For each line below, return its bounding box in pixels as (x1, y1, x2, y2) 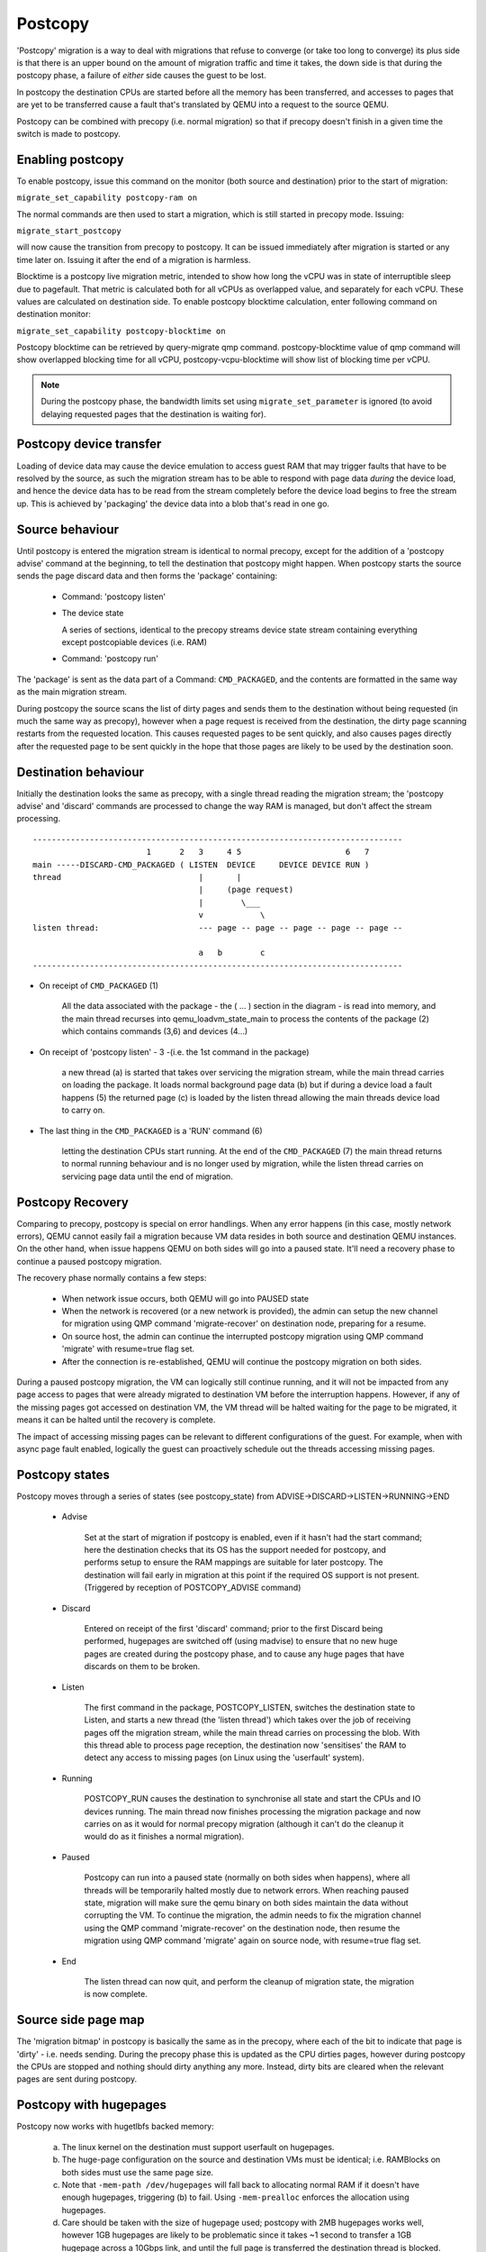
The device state (61, 608, 124, 619)
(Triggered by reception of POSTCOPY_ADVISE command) (84, 1582, 301, 1594)
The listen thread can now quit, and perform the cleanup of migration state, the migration (84, 1975, 414, 1986)
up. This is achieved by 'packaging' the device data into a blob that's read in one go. (16, 498, 330, 509)
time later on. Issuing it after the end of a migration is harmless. (16, 254, 251, 265)
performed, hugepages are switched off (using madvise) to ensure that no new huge (84, 1636, 398, 1647)
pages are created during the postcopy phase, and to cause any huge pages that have (84, 1648, 405, 1659)
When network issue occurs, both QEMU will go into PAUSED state (61, 1293, 310, 1303)
